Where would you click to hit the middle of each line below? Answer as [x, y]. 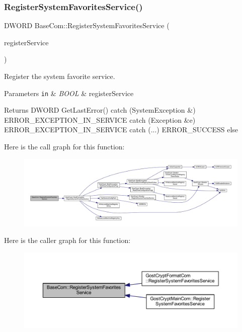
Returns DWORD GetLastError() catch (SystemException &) [100, 110]
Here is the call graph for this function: [64, 147]
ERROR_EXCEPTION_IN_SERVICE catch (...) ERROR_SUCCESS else [121, 130]
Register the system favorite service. [60, 76]
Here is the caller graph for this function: [67, 240]
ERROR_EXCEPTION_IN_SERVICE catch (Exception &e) [100, 119]
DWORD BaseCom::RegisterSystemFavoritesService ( [87, 25]
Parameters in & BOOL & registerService [69, 93]
